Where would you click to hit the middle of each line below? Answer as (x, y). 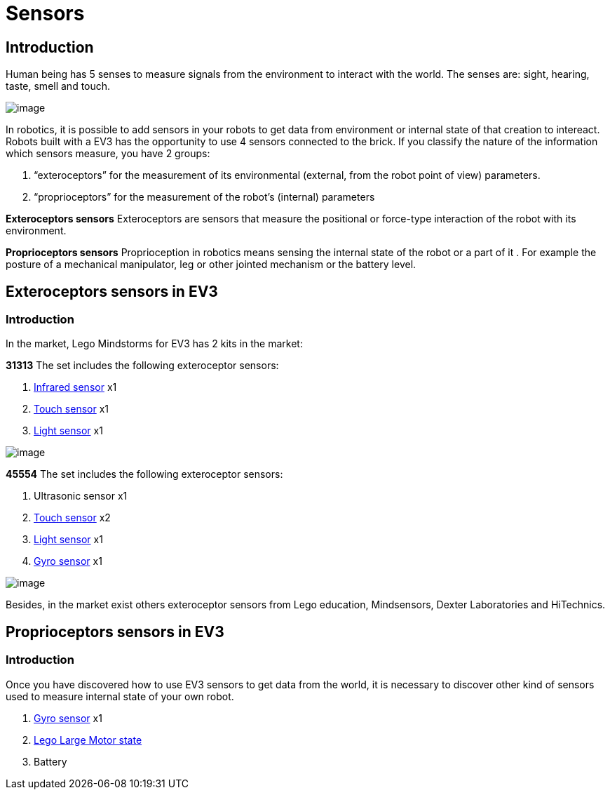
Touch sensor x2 (72, 518)
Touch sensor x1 (71, 409)
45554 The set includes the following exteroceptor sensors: (144, 474)
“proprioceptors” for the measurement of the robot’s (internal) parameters (204, 197)
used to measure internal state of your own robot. (120, 696)
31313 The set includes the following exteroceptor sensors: (142, 366)
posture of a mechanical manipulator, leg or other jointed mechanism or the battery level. (211, 265)
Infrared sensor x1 (75, 387)
